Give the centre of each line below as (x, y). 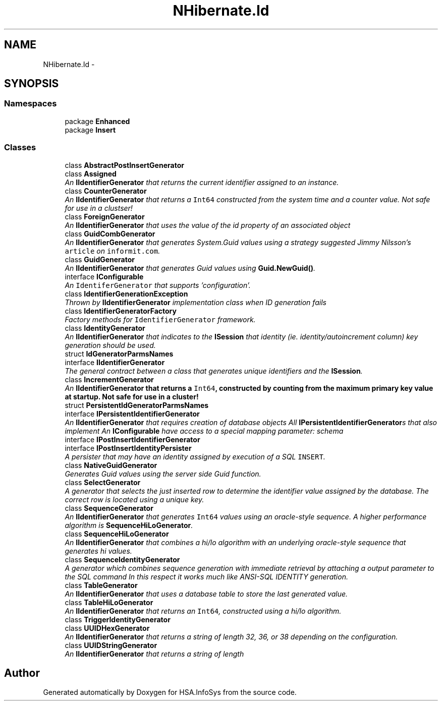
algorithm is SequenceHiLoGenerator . (129, 525)
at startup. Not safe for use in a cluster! (132, 396)
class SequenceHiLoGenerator (117, 534)
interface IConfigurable (104, 276)
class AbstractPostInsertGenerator (124, 165)
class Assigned (91, 173)
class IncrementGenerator (109, 379)
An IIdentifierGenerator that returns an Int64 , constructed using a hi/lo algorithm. (203, 611)
